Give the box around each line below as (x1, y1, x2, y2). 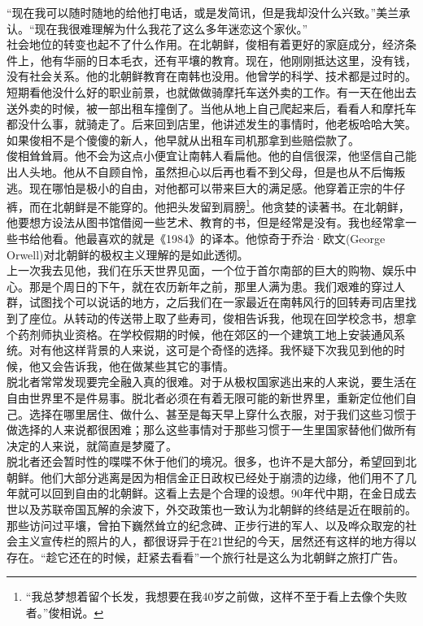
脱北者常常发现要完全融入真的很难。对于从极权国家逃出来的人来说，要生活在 (7, 373, 416, 390)
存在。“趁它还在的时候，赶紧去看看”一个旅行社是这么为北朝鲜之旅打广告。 (7, 548, 405, 565)
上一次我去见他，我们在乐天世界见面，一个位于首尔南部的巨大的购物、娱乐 (7, 262, 405, 279)
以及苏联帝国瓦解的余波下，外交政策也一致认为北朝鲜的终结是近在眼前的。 (17, 501, 416, 518)
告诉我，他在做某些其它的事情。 (63, 357, 234, 374)
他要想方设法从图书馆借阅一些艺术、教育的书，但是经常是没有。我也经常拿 (7, 214, 405, 231)
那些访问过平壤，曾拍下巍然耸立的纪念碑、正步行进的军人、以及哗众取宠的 (7, 516, 405, 533)
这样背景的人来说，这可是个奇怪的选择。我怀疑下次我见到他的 (63, 341, 394, 359)
